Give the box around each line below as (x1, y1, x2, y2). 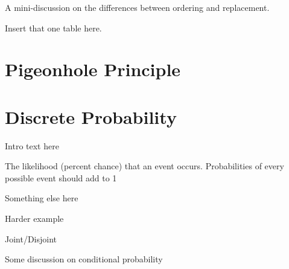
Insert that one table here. (5, 21, 102, 34)
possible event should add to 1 (5, 171, 117, 184)
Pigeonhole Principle (5, 57, 181, 82)
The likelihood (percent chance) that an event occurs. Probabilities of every (5, 160, 284, 172)
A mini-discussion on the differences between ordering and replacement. (5, 1, 270, 13)
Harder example (5, 212, 64, 225)
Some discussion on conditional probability (5, 253, 163, 265)
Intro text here (5, 139, 59, 152)
